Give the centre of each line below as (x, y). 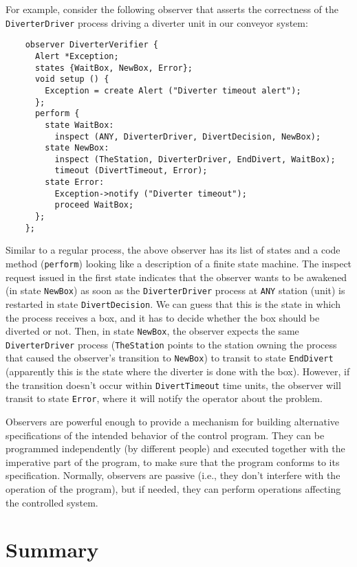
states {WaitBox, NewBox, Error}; (114, 68)
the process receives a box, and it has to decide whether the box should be (163, 317)
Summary (52, 549)
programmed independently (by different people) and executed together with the (175, 448)
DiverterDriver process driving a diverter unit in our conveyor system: (157, 22)
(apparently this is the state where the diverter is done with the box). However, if (178, 371)
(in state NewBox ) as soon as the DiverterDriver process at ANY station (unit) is (175, 290)
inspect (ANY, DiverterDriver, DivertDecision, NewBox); (188, 136)
